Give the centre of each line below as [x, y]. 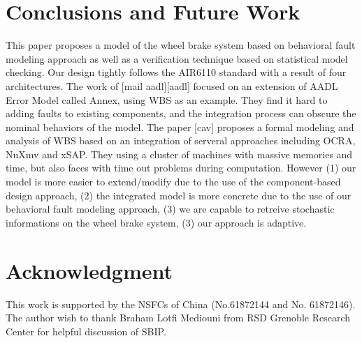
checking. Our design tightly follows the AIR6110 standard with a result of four [176, 72]
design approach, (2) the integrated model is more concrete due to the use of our [179, 195]
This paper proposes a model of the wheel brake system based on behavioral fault [181, 45]
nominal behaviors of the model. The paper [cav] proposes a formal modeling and [180, 127]
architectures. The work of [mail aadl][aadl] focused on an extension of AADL [172, 85]
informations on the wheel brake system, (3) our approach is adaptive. [156, 222]
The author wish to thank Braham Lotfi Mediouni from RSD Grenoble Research [178, 318]
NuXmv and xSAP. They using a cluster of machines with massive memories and [179, 154]
